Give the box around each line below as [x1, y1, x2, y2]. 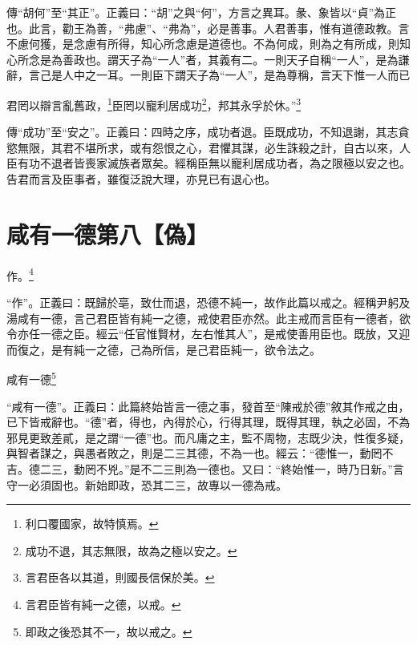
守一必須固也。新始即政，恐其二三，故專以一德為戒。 [6, 476, 287, 493]
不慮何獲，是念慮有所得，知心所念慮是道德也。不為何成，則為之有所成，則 [6, 35, 399, 52]
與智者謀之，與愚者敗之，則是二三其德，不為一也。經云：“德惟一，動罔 [6, 445, 383, 462]
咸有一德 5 [6, 369, 56, 387]
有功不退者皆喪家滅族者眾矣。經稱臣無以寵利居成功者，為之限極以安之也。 [17, 155, 411, 171]
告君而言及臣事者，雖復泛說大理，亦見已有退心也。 [6, 171, 276, 187]
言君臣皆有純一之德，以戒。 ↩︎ [25, 595, 181, 612]
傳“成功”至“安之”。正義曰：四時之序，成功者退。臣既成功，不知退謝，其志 [6, 123, 399, 140]
